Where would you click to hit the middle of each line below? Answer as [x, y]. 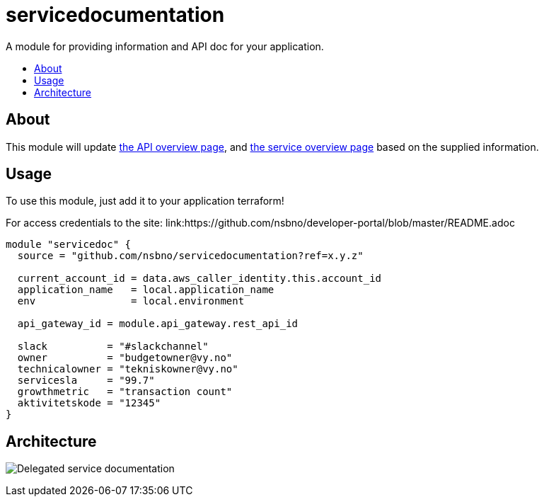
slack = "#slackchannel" [113, 347]
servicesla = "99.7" [86, 381]
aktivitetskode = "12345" [89, 403]
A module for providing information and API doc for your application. [165, 46]
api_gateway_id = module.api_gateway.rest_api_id [158, 324]
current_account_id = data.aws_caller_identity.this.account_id [199, 279]
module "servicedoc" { [69, 245]
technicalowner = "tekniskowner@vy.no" [128, 369]
